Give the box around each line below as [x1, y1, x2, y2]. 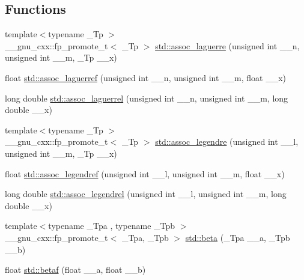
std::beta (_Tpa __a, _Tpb [185, 231, 290, 243]
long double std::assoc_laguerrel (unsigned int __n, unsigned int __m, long [5, 91, 288, 104]
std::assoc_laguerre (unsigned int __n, [155, 39, 300, 52]
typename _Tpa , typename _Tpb [48, 219, 175, 232]
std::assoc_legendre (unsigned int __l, [155, 135, 299, 148]
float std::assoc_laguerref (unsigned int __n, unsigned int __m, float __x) [5, 71, 286, 84]
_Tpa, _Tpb [121, 231, 169, 243]
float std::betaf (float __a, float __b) [5, 263, 146, 276]
